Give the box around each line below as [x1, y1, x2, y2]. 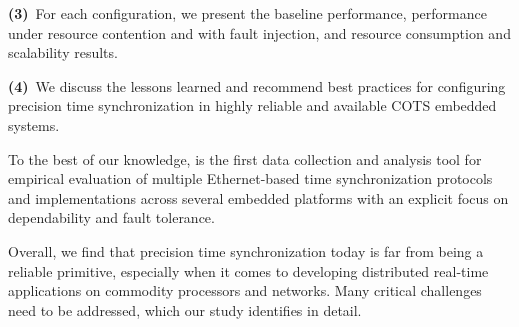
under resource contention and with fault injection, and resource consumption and [8, 22, 511, 43]
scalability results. [8, 42, 118, 63]
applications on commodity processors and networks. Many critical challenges [8, 280, 482, 301]
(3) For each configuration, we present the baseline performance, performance [8, 3, 487, 23]
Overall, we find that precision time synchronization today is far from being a [8, 240, 484, 261]
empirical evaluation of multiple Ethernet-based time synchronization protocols [8, 168, 493, 189]
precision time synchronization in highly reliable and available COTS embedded [8, 95, 497, 116]
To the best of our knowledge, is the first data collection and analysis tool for [8, 148, 482, 169]
